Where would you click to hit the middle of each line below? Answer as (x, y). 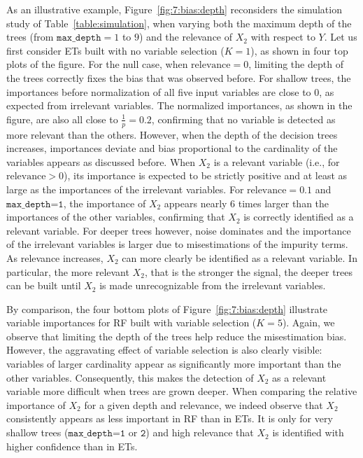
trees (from (30, 37)
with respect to (283, 37)
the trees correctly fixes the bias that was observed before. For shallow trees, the (179, 77)
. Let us (341, 37)
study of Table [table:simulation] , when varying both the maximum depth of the (179, 23)
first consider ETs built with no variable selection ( (115, 50)
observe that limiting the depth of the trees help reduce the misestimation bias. (177, 336)
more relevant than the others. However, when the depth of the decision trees (172, 134)
